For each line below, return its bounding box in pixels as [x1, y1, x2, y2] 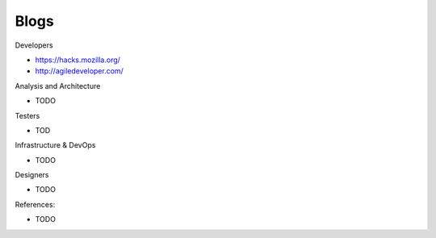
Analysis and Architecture [15, 81, 101, 90]
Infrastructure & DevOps [15, 140, 96, 150]
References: [15, 199, 56, 209]
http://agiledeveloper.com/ [35, 66, 124, 76]
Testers [15, 111, 40, 120]
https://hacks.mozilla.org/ [35, 55, 121, 65]
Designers [15, 170, 49, 180]
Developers [15, 40, 53, 50]
